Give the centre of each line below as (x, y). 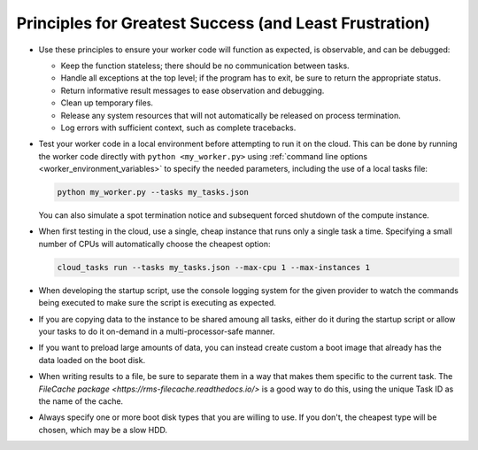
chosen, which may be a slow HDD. (103, 430)
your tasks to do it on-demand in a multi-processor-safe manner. (157, 331)
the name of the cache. (81, 401)
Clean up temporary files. (107, 103)
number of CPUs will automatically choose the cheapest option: (154, 244)
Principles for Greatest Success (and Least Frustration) (224, 23)
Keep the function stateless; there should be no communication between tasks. (205, 66)
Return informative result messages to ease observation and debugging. (193, 90)
